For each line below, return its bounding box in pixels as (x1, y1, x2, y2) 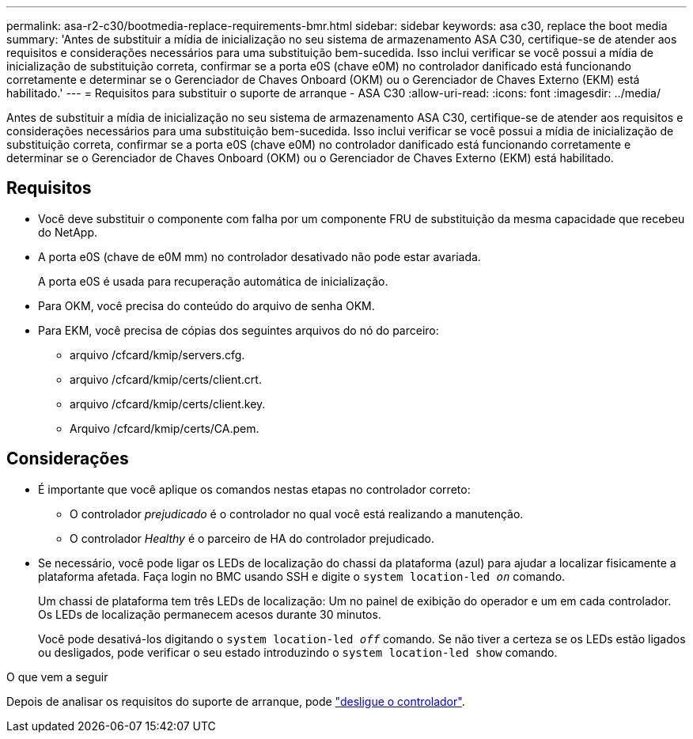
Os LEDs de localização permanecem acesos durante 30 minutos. (38, 607, 381, 621)
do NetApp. (38, 225, 98, 239)
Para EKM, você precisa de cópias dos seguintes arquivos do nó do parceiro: (38, 323, 439, 337)
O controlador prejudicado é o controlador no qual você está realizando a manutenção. (70, 506, 524, 521)
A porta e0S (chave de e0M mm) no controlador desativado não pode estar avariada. (38, 249, 481, 263)
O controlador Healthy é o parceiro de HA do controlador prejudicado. (70, 531, 434, 545)
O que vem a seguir (6, 669, 108, 684)
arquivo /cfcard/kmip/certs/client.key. (70, 396, 266, 411)
